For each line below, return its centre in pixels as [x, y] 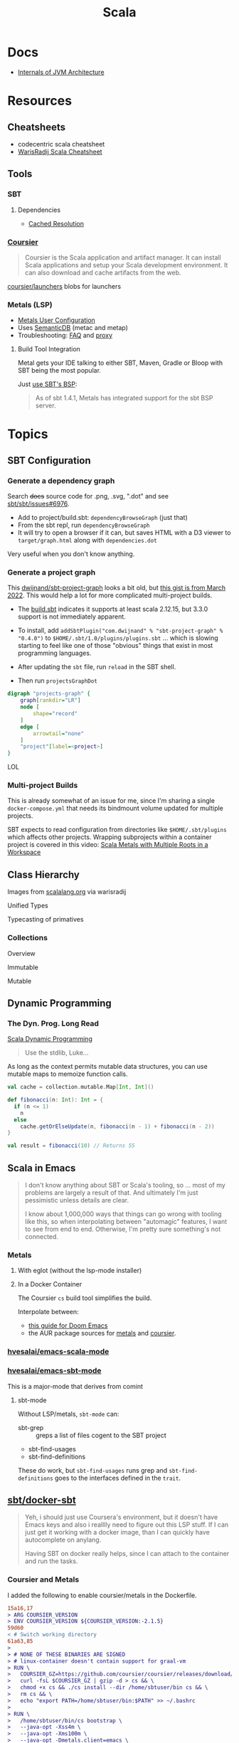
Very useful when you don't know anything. [71, 554]
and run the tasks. [51, 1561]
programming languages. [54, 653]
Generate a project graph [52, 572]
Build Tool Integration [49, 349]
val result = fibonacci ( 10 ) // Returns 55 [71, 1146]
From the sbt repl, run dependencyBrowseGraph [84, 525]
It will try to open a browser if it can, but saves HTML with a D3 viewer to [124, 533]
